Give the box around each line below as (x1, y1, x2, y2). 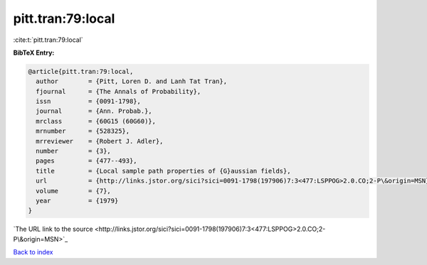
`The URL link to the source (13, 225, 93, 234)
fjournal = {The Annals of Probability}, (36, 87, 201, 95)
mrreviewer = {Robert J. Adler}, (36, 137, 164, 145)
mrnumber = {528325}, (36, 127, 130, 135)
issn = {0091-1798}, (36, 97, 142, 106)
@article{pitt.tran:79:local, (28, 67, 134, 75)
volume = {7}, (36, 187, 112, 195)
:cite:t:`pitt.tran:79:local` (13, 36, 83, 44)
